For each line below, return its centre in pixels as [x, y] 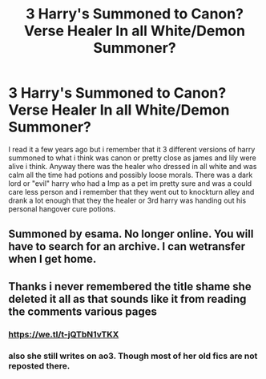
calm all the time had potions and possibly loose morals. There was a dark [131, 175]
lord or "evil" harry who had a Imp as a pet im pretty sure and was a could [130, 183]
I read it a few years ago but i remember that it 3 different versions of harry [132, 149]
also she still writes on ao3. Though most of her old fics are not [133, 356]
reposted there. [39, 365]
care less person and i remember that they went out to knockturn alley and [131, 192]
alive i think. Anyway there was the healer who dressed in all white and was [133, 166]
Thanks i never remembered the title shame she [130, 286]
